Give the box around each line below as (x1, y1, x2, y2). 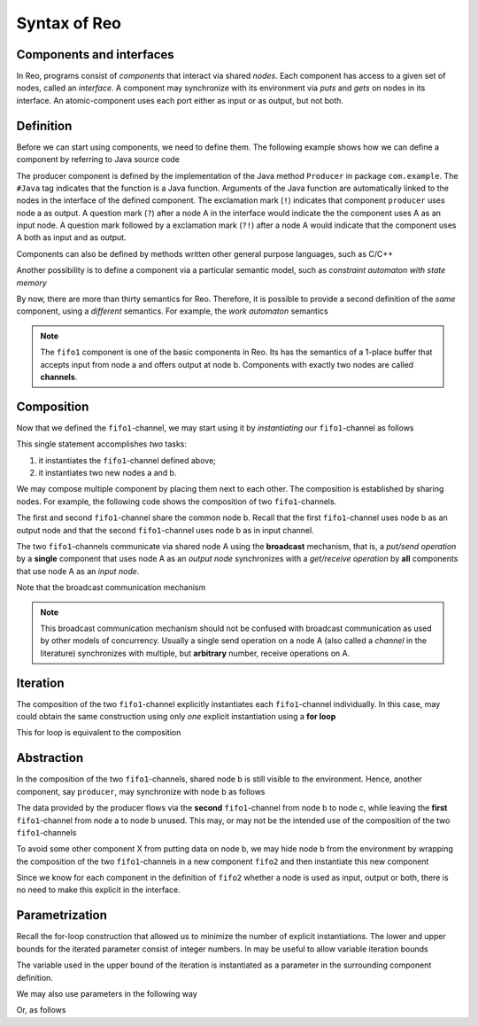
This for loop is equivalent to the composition (16, 727, 181, 738)
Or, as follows (16, 1005, 66, 1015)
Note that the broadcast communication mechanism (16, 582, 206, 593)
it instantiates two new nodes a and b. (38, 468, 177, 478)
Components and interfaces (16, 47, 174, 62)
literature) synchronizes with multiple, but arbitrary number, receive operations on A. (40, 648, 351, 658)
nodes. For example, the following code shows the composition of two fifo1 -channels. (16, 496, 337, 507)
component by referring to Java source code (16, 154, 181, 165)
